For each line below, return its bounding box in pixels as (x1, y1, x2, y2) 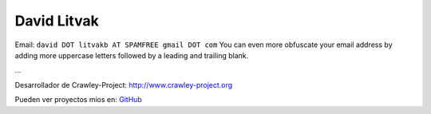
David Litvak (14, 12, 99, 29)
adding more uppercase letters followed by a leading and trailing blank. (14, 50, 249, 60)
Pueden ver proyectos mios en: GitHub (14, 95, 143, 104)
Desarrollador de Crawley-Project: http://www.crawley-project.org (14, 80, 233, 89)
